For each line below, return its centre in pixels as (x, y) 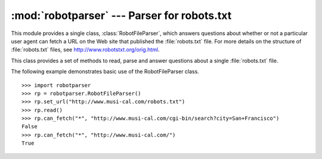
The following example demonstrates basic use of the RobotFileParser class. (105, 72)
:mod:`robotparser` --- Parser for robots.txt (121, 15)
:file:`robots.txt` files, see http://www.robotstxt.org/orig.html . (85, 50)
